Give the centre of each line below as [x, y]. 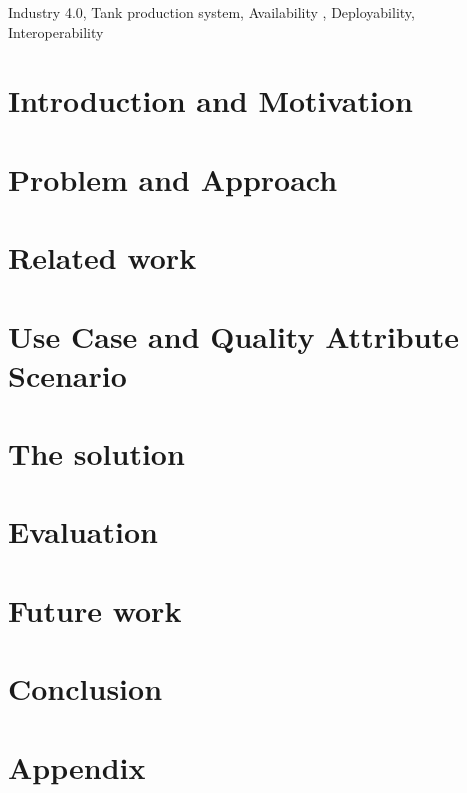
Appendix [77, 766]
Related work [102, 257]
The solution [96, 453]
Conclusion [85, 688]
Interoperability [56, 31]
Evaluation [83, 531]
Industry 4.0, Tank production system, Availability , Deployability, [211, 12]
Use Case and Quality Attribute [233, 335]
